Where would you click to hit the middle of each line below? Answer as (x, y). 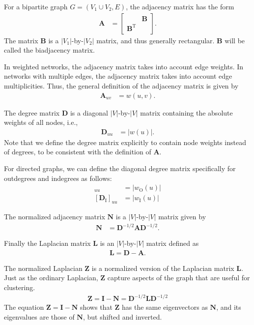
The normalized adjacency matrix (55, 217)
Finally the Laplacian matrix (47, 243)
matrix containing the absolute (186, 112)
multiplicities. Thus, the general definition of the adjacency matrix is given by (121, 86)
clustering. (20, 287)
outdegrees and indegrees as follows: (58, 178)
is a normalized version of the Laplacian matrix (163, 268)
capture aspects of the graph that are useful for (179, 278)
